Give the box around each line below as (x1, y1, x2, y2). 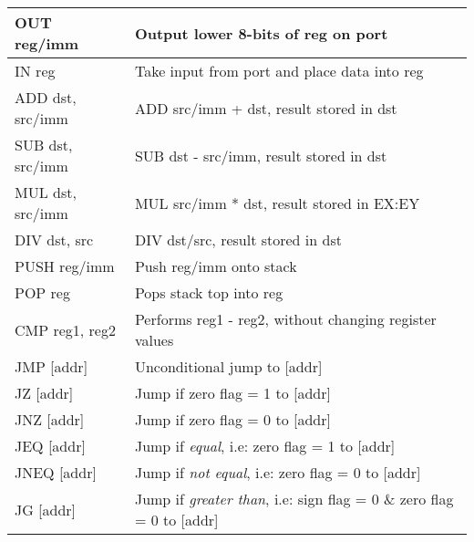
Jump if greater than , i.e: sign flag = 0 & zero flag (134, 488, 454, 509)
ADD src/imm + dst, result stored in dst (134, 97, 397, 119)
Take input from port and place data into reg (134, 60, 424, 81)
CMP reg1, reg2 (15, 318, 116, 340)
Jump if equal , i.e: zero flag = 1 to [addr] (134, 435, 396, 456)
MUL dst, (15, 182, 77, 203)
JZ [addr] (15, 382, 74, 403)
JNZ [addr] (15, 409, 85, 430)
